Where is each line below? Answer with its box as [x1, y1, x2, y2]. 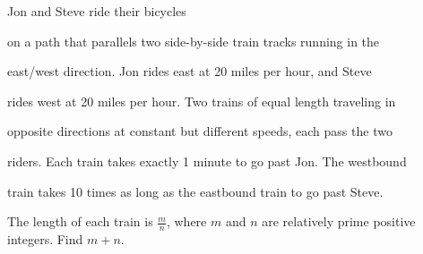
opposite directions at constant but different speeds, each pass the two [7, 122, 393, 140]
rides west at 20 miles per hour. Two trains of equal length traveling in [7, 91, 396, 110]
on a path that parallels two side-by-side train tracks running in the [7, 31, 380, 50]
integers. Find [7, 229, 83, 248]
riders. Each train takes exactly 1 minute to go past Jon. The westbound [7, 151, 407, 170]
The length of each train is [7, 212, 153, 231]
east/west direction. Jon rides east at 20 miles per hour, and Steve [7, 62, 372, 80]
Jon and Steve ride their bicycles [7, 2, 186, 20]
